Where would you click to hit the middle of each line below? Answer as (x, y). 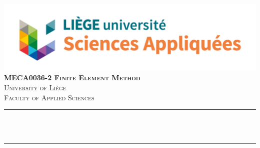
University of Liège (35, 88)
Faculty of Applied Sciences (49, 97)
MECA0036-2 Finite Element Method (72, 78)
